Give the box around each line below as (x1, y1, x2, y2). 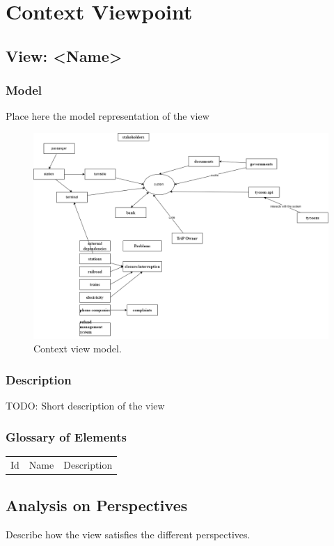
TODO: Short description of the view (6, 398, 165, 413)
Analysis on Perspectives (6, 494, 188, 516)
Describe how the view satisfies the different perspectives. (6, 526, 250, 541)
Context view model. (33, 341, 122, 356)
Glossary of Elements (6, 428, 127, 445)
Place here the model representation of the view (6, 109, 209, 123)
